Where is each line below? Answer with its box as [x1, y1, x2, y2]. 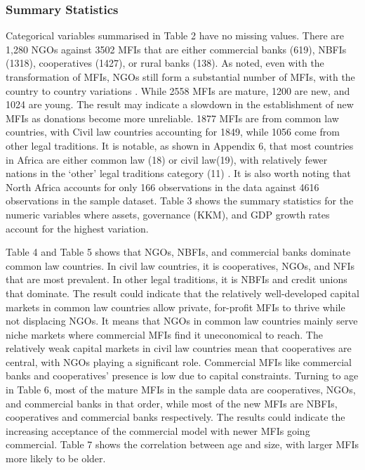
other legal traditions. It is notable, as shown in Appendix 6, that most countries [6, 138, 354, 152]
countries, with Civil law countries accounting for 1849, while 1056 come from [6, 124, 340, 139]
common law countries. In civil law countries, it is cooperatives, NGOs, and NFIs [6, 258, 355, 273]
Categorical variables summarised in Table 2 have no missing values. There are [6, 28, 345, 43]
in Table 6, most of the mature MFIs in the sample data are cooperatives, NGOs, [6, 382, 356, 397]
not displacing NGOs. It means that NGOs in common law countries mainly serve [6, 313, 358, 328]
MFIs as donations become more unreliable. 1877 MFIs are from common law [6, 110, 339, 125]
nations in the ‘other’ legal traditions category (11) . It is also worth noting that [6, 166, 351, 181]
